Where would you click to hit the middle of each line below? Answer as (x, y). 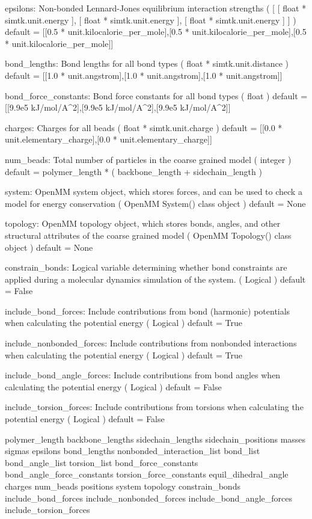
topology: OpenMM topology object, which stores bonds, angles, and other (143, 223)
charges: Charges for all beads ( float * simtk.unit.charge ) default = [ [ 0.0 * (144, 127)
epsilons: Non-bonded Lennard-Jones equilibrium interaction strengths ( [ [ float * (156, 8)
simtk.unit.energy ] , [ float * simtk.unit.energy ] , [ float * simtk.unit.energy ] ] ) (151, 20)
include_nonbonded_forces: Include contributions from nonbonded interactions (151, 343)
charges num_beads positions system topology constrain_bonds (123, 486)
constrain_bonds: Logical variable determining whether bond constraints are (146, 267)
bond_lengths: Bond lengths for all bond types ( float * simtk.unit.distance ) (147, 63)
